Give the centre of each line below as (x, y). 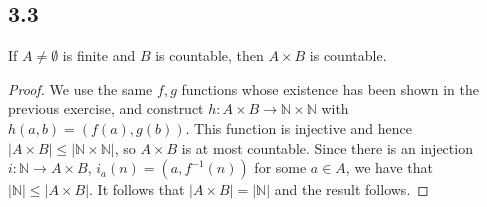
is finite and (99, 55)
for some (280, 167)
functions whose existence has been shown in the (330, 88)
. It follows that (137, 189)
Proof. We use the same (80, 88)
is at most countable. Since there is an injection (327, 147)
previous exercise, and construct (106, 108)
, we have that (389, 167)
